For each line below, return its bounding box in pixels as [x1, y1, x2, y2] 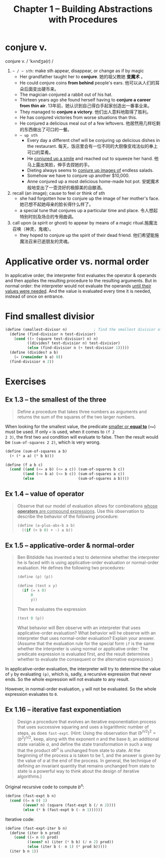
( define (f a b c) [5, 462, 43, 467]
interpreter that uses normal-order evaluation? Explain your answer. [17, 635, 155, 641]
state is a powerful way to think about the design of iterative [17, 768, 140, 774]
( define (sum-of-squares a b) [5, 449, 68, 453]
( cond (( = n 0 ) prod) [14, 835, 58, 840]
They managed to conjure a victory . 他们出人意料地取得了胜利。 [19, 109, 151, 115]
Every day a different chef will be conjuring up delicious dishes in [27, 137, 160, 143]
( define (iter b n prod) [9, 830, 61, 835]
